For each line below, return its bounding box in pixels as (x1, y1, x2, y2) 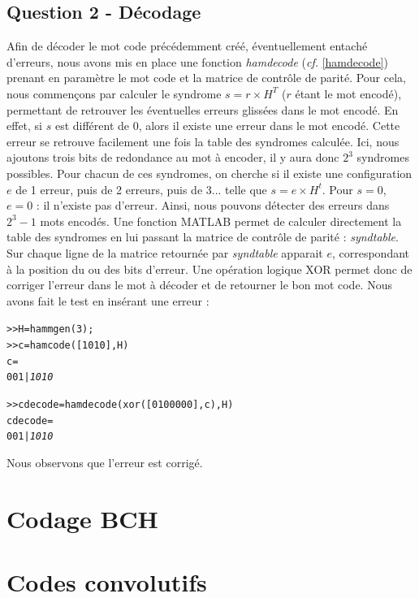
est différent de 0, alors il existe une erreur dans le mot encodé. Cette (54, 117, 400, 134)
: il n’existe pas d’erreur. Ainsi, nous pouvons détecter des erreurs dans (36, 197, 390, 214)
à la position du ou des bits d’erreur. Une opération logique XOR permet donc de (6, 260, 413, 277)
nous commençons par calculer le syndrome (6, 84, 222, 102)
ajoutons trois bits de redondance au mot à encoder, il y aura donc (6, 149, 339, 166)
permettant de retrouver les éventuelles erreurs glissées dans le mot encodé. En (6, 101, 399, 118)
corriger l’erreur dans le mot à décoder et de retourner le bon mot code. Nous (6, 276, 392, 293)
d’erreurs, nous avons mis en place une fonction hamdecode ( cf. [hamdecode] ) (6, 53, 388, 70)
